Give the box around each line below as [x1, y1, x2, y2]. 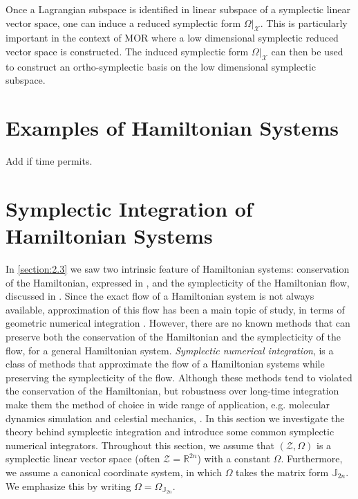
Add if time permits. [6, 154, 93, 168]
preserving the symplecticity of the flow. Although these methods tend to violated [6, 370, 352, 384]
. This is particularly [260, 15, 348, 30]
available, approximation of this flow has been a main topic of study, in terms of [6, 302, 345, 316]
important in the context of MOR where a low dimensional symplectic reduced [6, 30, 339, 45]
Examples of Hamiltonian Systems [6, 114, 339, 142]
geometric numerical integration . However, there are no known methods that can [6, 316, 350, 330]
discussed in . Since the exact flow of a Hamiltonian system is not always [6, 289, 314, 303]
